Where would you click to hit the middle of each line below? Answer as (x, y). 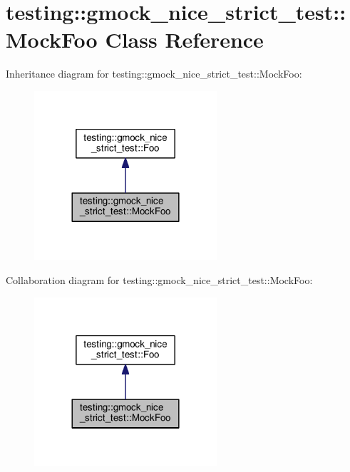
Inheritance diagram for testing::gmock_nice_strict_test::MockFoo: (154, 74)
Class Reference (184, 40)
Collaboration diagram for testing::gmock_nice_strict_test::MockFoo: (159, 279)
